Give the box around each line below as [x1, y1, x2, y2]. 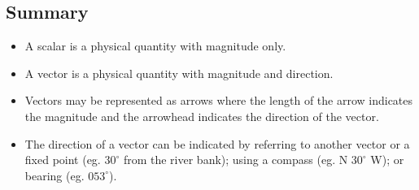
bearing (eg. [24, 166, 85, 184]
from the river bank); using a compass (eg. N [123, 151, 348, 168]
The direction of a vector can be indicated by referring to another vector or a [24, 135, 410, 152]
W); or [370, 151, 404, 168]
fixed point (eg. [24, 151, 101, 168]
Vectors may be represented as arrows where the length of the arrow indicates [24, 92, 413, 109]
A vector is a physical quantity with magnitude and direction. [24, 64, 334, 81]
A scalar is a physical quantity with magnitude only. [24, 37, 286, 54]
